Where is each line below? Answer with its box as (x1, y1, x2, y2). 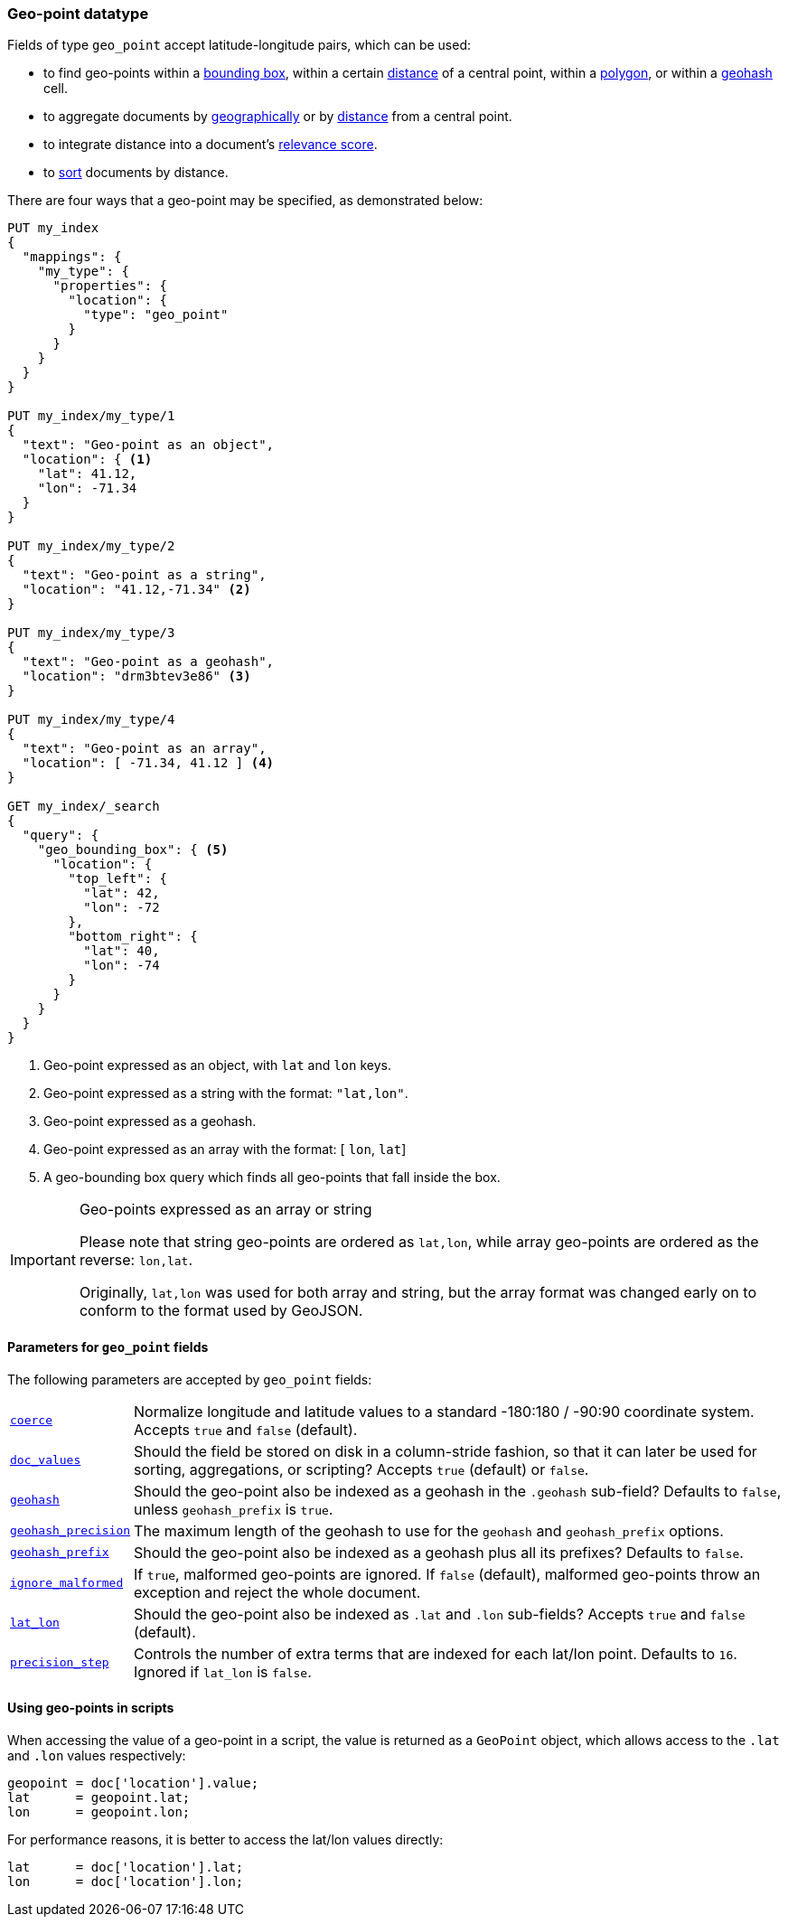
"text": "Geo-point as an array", (22, 741, 267, 756)
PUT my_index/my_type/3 (7, 625, 175, 641)
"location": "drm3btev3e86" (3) (22, 669, 251, 684)
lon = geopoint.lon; (7, 1804, 191, 1819)
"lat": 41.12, (37, 466, 137, 482)
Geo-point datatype (7, 5, 149, 23)
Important (10, 1251, 76, 1270)
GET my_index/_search (7, 799, 160, 814)
